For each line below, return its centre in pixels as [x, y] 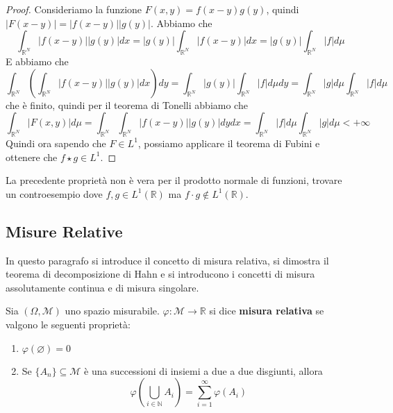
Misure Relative [64, 231]
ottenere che [32, 157]
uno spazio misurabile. [112, 311]
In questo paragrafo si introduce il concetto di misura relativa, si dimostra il [167, 260]
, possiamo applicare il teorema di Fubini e [229, 143]
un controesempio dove [54, 193]
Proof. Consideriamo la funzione [74, 9]
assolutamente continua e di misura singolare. [102, 287]
